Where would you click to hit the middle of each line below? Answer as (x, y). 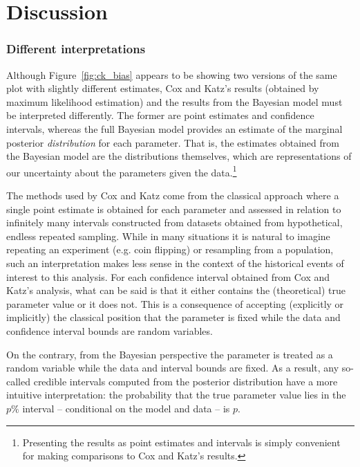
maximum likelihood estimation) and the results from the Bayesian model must (174, 101)
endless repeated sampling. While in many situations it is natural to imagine (168, 236)
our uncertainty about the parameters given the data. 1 (122, 171)
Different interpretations (76, 49)
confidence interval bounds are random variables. (110, 330)
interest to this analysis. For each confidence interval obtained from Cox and (168, 276)
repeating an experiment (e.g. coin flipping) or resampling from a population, (170, 249)
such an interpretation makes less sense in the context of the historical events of (175, 263)
